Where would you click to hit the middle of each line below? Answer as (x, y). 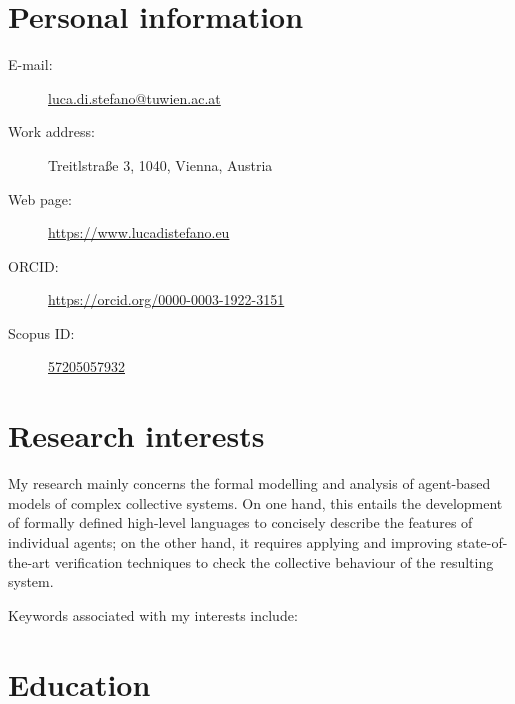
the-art (29, 561)
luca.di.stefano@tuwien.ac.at (134, 97)
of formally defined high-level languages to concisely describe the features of (240, 522)
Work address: (51, 131)
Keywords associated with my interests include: (153, 614)
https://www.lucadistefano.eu (139, 232)
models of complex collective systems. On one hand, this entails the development (255, 502)
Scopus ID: (41, 332)
